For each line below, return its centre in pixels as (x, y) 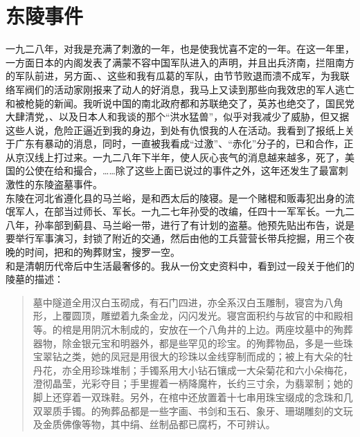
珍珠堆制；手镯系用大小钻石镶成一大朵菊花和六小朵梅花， (222, 370)
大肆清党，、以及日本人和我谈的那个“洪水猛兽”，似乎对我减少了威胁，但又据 (178, 117)
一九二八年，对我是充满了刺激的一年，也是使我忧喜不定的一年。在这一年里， (180, 49)
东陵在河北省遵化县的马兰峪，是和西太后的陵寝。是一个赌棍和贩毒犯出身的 (175, 197)
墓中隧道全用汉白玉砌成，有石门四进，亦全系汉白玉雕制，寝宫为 (178, 302)
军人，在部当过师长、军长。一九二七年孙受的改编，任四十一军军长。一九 (180, 211)
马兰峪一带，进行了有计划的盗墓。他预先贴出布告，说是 (228, 224)
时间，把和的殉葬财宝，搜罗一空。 (102, 252)
